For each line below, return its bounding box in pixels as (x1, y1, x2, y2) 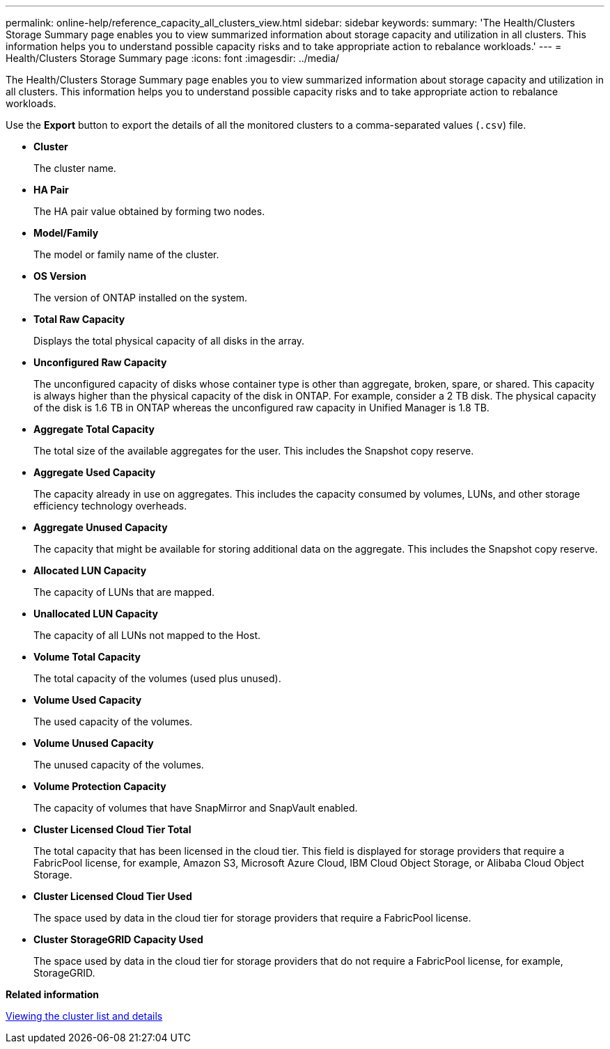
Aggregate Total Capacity (33, 423, 155, 435)
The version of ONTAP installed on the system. (33, 292, 248, 303)
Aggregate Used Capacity (33, 466, 156, 478)
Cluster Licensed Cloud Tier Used (33, 890, 192, 902)
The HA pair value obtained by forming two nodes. (33, 205, 265, 217)
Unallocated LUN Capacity (33, 608, 158, 620)
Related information (6, 988, 100, 1000)
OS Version (33, 270, 86, 282)
